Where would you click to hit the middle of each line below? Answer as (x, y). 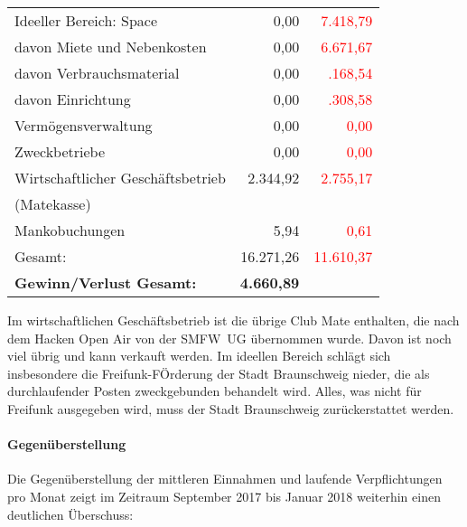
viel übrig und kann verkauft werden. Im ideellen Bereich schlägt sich (199, 356)
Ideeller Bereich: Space (86, 20)
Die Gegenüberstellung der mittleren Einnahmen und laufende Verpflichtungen (225, 479)
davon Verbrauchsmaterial (97, 73)
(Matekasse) (53, 204)
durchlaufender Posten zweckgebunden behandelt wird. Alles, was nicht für (215, 391)
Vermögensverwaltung (84, 125)
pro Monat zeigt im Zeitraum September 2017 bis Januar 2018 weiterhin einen (224, 496)
